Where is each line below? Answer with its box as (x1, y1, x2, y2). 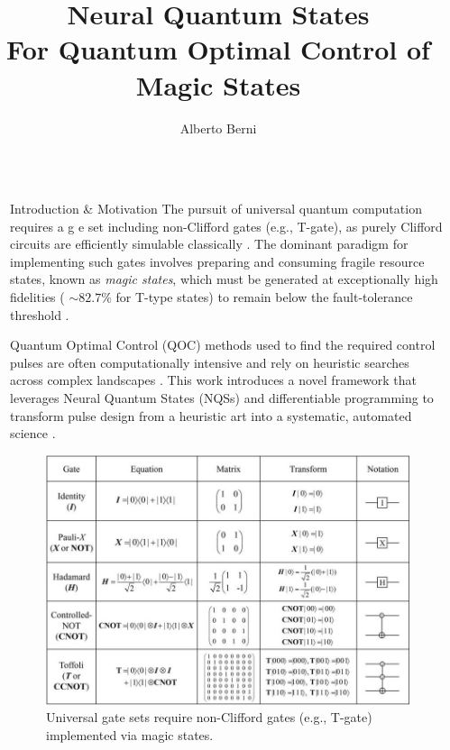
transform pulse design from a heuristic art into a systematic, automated (10, 406, 412, 425)
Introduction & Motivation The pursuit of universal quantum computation (10, 199, 422, 218)
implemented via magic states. (46, 725, 214, 744)
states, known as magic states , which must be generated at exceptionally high (10, 270, 438, 288)
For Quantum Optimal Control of (6, 31, 430, 68)
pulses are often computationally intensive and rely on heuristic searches (10, 352, 409, 371)
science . (10, 424, 56, 443)
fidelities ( (10, 288, 65, 306)
